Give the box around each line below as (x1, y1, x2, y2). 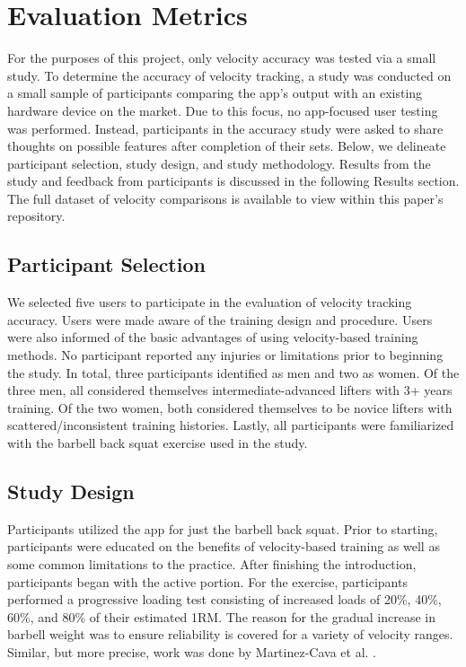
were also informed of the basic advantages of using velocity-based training (7, 328, 418, 347)
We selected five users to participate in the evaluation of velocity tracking (7, 293, 412, 312)
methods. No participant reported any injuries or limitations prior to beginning (7, 346, 444, 364)
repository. (7, 206, 66, 225)
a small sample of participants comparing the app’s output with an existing (7, 83, 423, 102)
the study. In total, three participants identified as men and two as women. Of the (7, 363, 460, 382)
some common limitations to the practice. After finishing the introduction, (7, 555, 417, 573)
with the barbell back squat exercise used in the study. (7, 434, 308, 452)
